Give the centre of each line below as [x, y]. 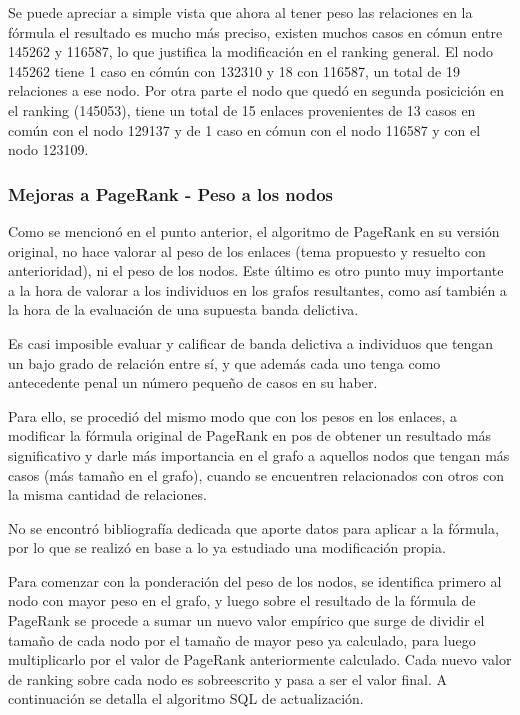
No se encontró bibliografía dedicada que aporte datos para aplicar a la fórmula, [253, 527]
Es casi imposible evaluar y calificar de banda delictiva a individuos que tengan [251, 342]
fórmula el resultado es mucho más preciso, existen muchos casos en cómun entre [255, 31]
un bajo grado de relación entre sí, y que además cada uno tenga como [224, 362]
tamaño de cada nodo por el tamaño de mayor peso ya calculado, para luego [242, 639]
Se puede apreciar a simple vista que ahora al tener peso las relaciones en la [240, 12]
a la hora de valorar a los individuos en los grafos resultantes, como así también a [257, 289]
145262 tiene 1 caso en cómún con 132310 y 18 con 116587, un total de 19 [234, 70]
